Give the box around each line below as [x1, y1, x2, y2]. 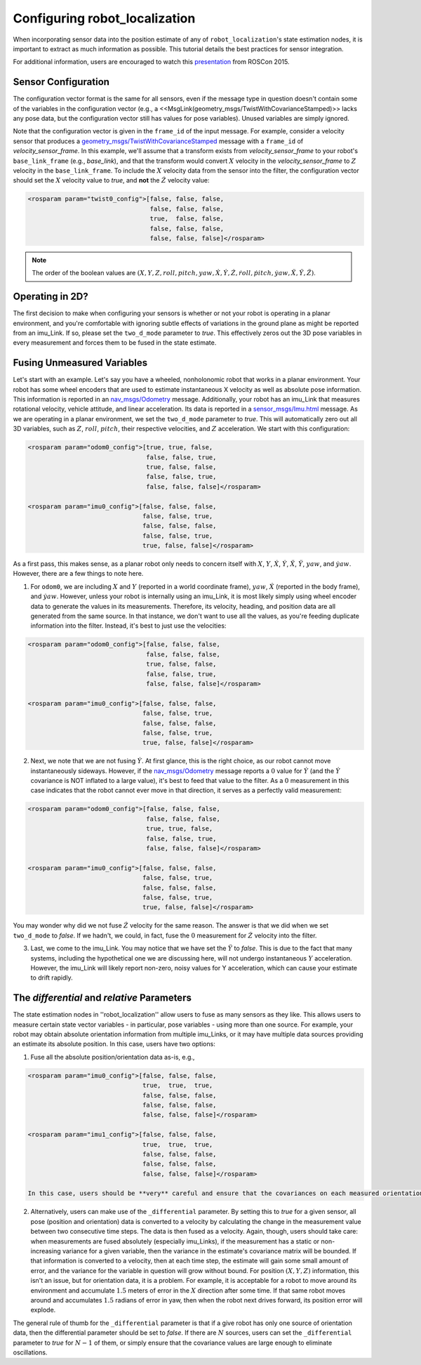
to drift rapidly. [30, 973, 73, 982]
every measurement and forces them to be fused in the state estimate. [13, 338, 217, 347]
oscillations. [13, 1348, 48, 1357]
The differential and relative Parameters [13, 992, 192, 1004]
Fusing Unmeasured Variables [13, 357, 147, 369]
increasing [30, 1247, 61, 1255]
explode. [30, 1306, 56, 1314]
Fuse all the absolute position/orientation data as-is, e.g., [30, 1053, 195, 1061]
